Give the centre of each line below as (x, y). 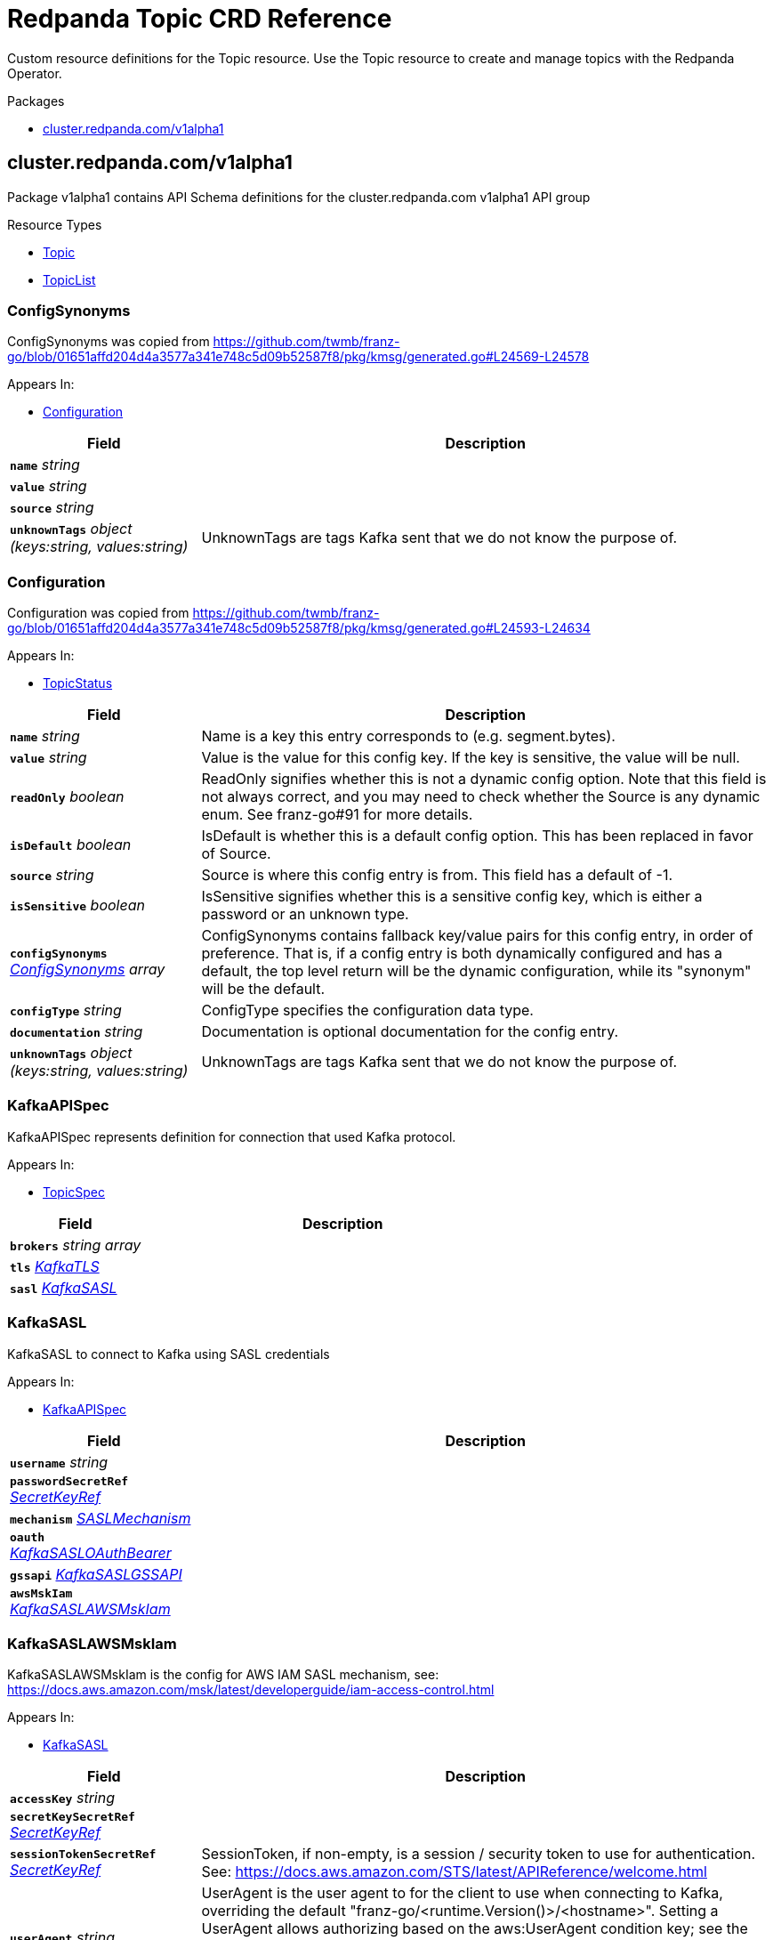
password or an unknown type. (305, 914)
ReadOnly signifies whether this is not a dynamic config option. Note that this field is (484, 779)
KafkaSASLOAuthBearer (91, 1552)
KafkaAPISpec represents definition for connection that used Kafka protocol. (232, 1136)
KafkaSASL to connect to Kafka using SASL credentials (169, 1354)
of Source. (236, 854)
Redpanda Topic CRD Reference (200, 19)
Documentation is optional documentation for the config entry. (410, 1032)
